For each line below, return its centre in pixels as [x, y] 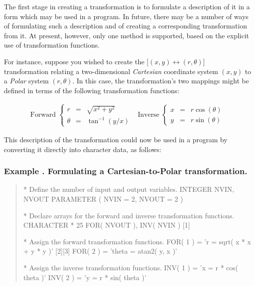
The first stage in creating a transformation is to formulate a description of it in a [127, 6]
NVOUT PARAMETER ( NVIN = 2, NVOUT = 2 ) [103, 199]
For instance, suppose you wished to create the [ [76, 61]
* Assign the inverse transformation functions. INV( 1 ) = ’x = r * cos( [131, 267]
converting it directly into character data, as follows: [83, 149]
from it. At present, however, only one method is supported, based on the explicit [127, 35]
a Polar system [26, 81]
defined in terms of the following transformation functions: [92, 90]
